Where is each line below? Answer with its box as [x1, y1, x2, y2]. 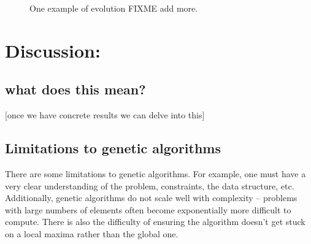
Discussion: [5, 37, 101, 63]
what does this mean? [5, 80, 146, 99]
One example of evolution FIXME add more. [29, 2, 198, 14]
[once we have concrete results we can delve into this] [5, 109, 205, 121]
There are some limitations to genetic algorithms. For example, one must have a [5, 167, 306, 180]
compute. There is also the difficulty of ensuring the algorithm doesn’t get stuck [5, 215, 305, 228]
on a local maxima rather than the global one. [5, 227, 179, 240]
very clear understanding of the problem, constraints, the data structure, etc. [5, 179, 294, 192]
